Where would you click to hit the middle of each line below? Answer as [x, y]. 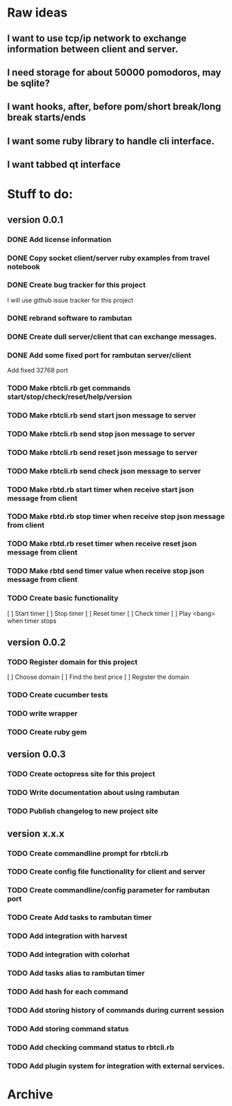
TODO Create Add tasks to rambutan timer [79, 917]
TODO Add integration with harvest [67, 936]
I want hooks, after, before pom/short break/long [114, 107]
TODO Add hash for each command [68, 991]
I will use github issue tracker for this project [70, 300]
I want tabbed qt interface [64, 165]
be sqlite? [29, 83]
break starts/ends [47, 118]
